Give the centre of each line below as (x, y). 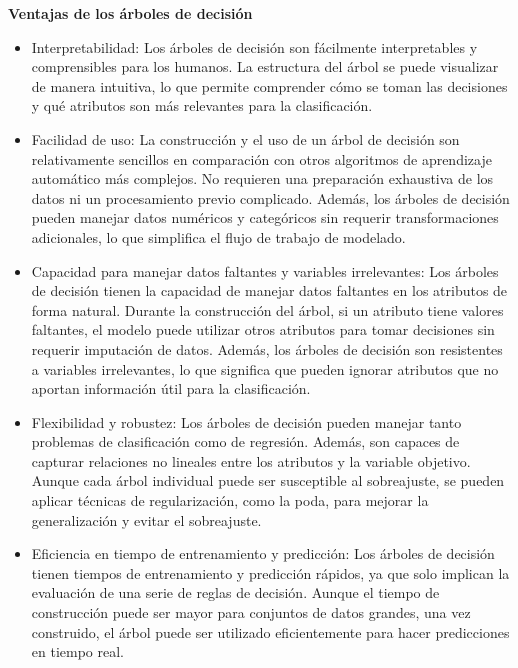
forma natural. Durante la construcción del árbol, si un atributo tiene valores (267, 309)
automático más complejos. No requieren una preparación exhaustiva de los (262, 178)
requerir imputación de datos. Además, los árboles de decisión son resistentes (267, 348)
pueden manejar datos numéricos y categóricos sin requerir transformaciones (265, 217)
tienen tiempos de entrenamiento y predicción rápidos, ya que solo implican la (270, 572)
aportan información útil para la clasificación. (171, 388)
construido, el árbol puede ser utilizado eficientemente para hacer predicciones (270, 631)
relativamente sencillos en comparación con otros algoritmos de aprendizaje (261, 158)
